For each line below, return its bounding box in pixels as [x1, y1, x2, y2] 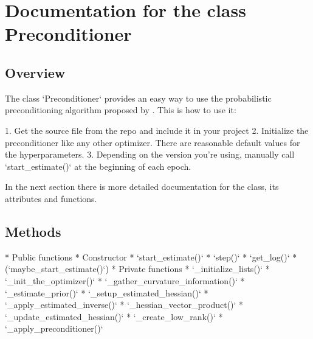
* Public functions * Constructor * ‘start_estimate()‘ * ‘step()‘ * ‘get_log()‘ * [5, 250, 297, 263]
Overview [5, 63, 66, 82]
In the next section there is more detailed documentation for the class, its [5, 180, 279, 193]
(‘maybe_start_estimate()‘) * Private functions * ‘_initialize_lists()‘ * [5, 262, 270, 275]
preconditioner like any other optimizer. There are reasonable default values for [5, 136, 300, 149]
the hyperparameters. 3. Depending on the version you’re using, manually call [5, 148, 295, 161]
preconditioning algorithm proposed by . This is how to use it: [5, 103, 236, 116]
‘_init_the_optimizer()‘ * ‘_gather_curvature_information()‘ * [5, 274, 245, 287]
